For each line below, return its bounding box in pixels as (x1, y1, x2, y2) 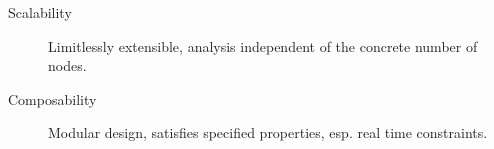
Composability (8, 88, 97, 109)
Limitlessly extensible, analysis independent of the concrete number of (48, 35, 478, 56)
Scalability (8, 2, 72, 22)
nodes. (48, 55, 87, 76)
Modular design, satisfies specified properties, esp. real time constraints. (48, 122, 488, 143)
